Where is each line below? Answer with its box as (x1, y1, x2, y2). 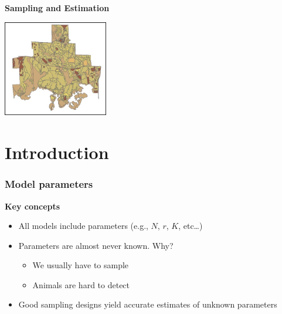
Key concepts (5, 200, 60, 212)
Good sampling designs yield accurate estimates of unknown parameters (18, 298, 277, 310)
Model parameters (5, 177, 93, 191)
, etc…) (178, 220, 203, 232)
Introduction (5, 140, 109, 164)
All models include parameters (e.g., (18, 220, 148, 232)
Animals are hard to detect (32, 278, 130, 291)
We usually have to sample (32, 259, 129, 271)
